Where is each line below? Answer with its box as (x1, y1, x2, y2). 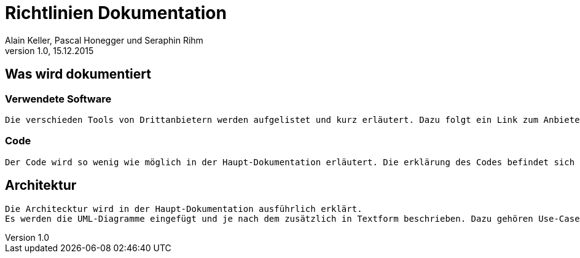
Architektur (5, 178, 77, 193)
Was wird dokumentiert (5, 66, 151, 82)
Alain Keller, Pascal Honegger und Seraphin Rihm (5, 34, 203, 45)
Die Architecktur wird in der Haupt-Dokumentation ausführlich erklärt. (5, 203, 362, 214)
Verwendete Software (5, 92, 112, 105)
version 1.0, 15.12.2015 (5, 45, 94, 56)
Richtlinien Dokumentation (5, 2, 227, 23)
